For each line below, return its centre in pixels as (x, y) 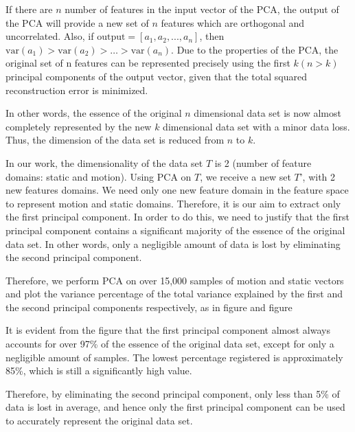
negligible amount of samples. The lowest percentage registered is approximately (174, 357)
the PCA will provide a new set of (77, 22)
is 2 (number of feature (263, 162)
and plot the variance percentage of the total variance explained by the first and (174, 294)
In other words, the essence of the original (94, 113)
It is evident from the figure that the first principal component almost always (168, 330)
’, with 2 (318, 176)
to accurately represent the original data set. (99, 421)
